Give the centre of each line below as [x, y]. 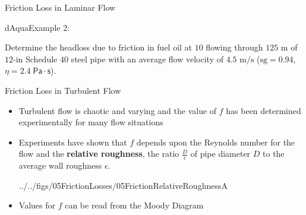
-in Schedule [35, 59]
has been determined [264, 110]
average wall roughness [60, 165]
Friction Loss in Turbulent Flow [63, 90]
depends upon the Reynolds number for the [216, 142]
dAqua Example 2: [37, 27]
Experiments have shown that [73, 142]
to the [274, 154]
